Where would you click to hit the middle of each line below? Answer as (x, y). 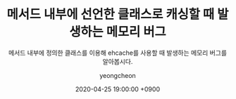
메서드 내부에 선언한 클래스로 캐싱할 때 (111, 14)
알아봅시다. (118, 61)
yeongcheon (118, 75)
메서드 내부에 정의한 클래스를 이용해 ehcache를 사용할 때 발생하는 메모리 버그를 (118, 53)
